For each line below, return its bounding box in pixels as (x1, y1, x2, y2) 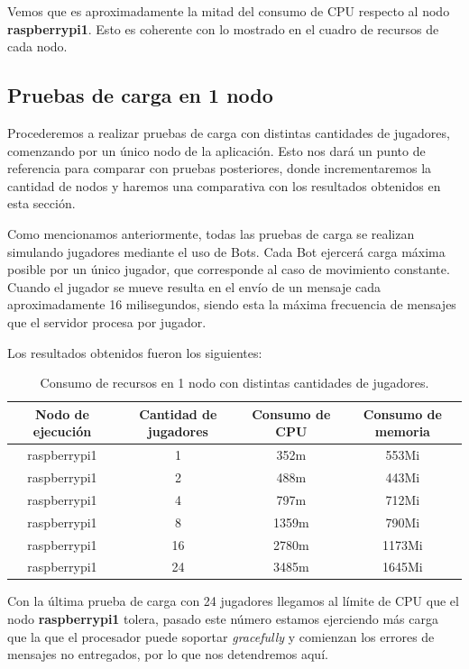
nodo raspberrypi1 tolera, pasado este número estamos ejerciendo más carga (7, 609, 438, 628)
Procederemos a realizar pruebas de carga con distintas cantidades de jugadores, (7, 123, 450, 142)
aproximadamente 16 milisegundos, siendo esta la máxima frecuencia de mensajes (7, 295, 456, 314)
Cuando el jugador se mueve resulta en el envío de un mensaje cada (7, 277, 382, 296)
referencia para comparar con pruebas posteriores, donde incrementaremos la (7, 159, 432, 178)
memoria (374, 422, 430, 441)
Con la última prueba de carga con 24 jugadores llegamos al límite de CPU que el (7, 591, 459, 610)
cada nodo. (7, 37, 68, 56)
